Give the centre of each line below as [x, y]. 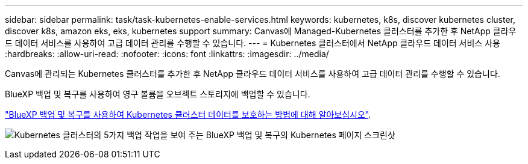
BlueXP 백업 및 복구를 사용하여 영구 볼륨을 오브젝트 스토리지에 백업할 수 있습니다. [158, 94]
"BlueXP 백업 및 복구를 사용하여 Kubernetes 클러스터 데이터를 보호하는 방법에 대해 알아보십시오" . [188, 114]
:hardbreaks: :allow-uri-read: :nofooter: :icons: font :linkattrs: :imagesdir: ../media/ [167, 54]
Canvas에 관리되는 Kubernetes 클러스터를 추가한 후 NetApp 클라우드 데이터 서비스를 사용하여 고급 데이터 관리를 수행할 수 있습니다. [253, 74]
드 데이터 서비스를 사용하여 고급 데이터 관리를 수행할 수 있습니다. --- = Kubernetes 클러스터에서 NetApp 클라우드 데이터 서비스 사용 [253, 43]
